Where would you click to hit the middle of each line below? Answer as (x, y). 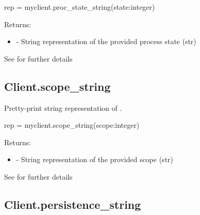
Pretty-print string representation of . (63, 107)
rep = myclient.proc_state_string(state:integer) (79, 7)
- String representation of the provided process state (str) (106, 41)
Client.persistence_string (73, 204)
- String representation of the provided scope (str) (95, 159)
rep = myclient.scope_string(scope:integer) (72, 125)
